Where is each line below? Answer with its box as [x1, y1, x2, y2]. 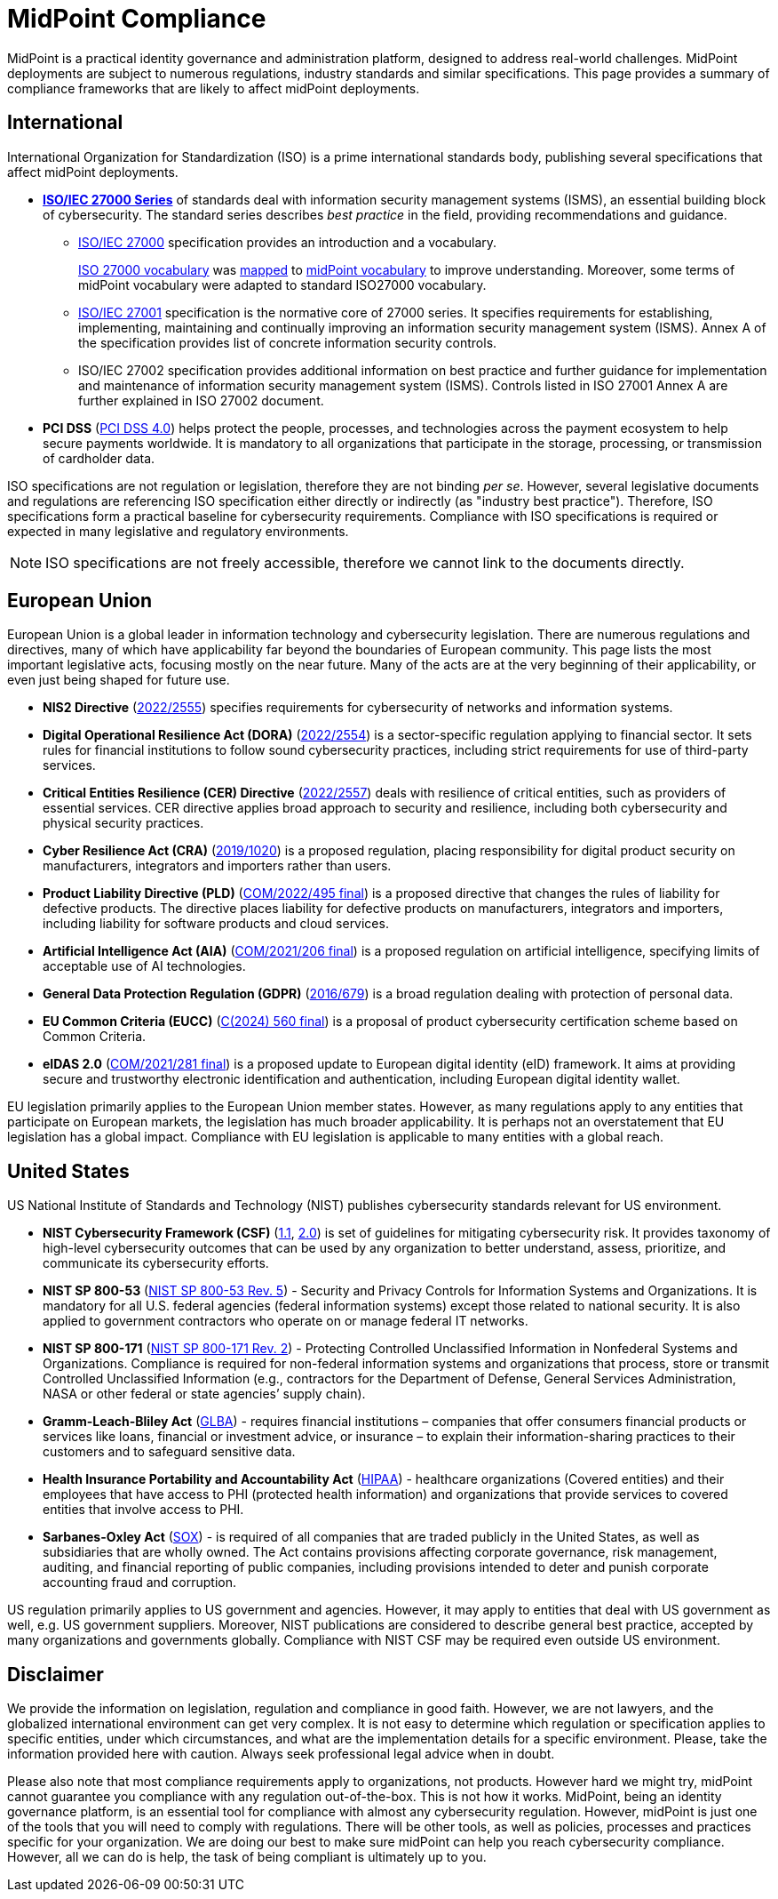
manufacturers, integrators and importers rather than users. [43, 858, 392, 874]
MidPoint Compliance [7, 4, 266, 34]
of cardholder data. [43, 450, 155, 466]
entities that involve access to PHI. [43, 1502, 244, 1518]
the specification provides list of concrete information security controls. [78, 334, 497, 350]
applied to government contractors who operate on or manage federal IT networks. [43, 1313, 528, 1329]
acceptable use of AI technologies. [43, 958, 246, 974]
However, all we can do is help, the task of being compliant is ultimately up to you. [7, 1849, 487, 1865]
